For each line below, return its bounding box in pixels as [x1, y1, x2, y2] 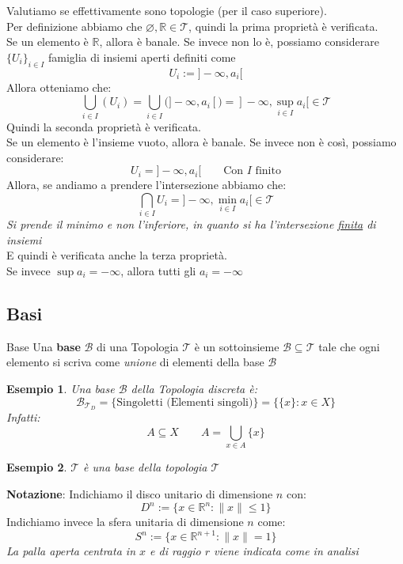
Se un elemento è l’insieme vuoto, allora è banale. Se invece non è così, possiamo [6, 134, 397, 150]
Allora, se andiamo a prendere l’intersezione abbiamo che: [6, 176, 287, 193]
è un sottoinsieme [194, 338, 279, 354]
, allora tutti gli [120, 262, 196, 278]
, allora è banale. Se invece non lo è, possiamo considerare [99, 33, 379, 50]
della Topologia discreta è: [131, 380, 258, 396]
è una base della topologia [83, 459, 207, 475]
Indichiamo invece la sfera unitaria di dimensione [6, 513, 244, 530]
